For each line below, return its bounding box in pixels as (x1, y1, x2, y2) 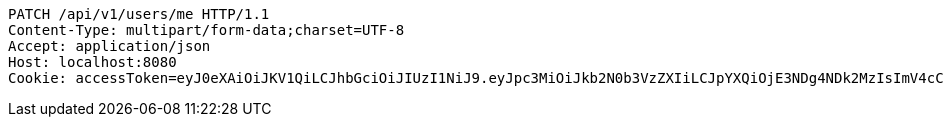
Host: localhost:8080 (8, 54, 177, 70)
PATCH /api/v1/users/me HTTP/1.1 (8, 6, 270, 22)
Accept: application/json (8, 38, 211, 54)
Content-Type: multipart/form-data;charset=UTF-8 (8, 22, 405, 38)
